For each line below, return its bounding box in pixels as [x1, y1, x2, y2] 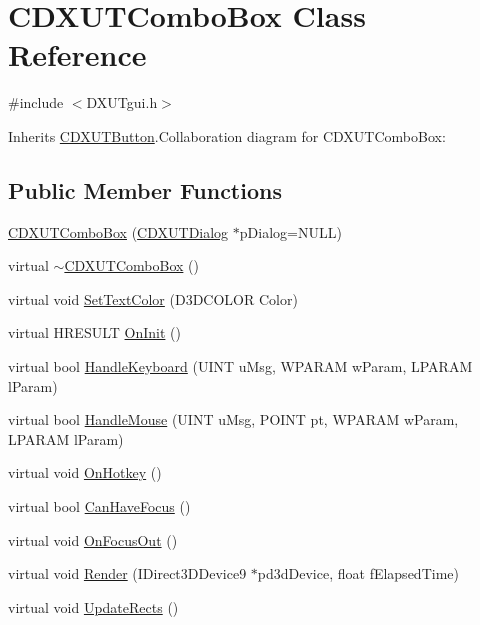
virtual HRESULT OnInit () [8, 322, 181, 343]
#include [8, 92, 64, 113]
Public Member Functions [8, 174, 282, 205]
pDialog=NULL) [239, 221, 342, 242]
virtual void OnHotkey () [8, 462, 162, 483]
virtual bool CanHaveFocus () [8, 496, 191, 517]
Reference [8, 34, 147, 75]
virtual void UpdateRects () [8, 596, 179, 617]
